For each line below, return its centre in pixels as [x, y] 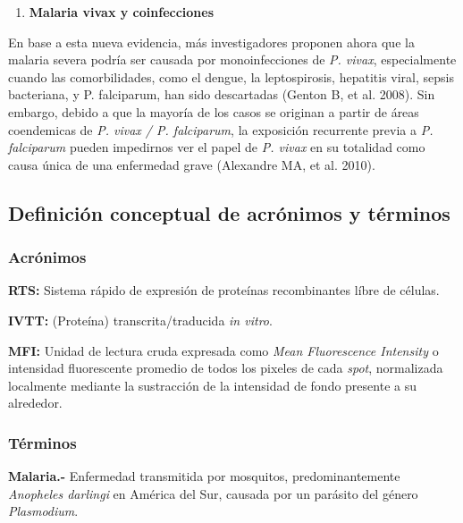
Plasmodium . [43, 511]
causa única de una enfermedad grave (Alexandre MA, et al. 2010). [192, 164]
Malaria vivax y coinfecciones [122, 12]
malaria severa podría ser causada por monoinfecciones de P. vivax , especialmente [232, 59]
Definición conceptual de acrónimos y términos [229, 212]
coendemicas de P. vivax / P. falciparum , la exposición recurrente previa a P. [221, 129]
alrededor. [35, 403]
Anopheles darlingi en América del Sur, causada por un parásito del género [213, 493]
